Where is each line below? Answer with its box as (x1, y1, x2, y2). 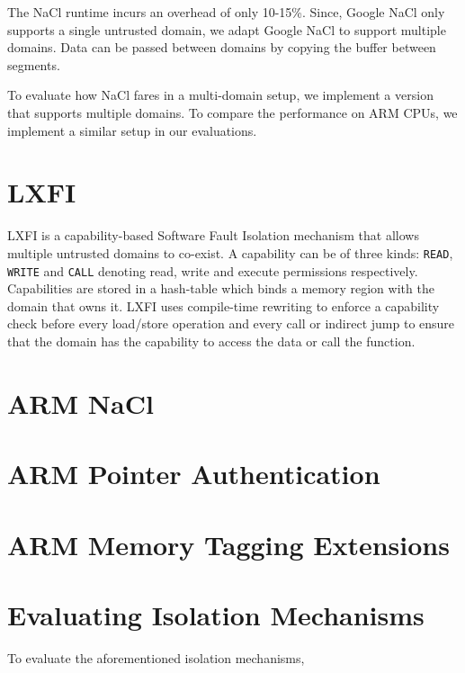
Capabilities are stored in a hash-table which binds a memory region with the (7, 279, 434, 298)
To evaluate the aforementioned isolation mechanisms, (7, 648, 305, 667)
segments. (7, 55, 60, 74)
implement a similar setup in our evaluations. (7, 121, 257, 139)
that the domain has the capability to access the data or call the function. (7, 331, 416, 350)
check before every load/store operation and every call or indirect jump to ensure (7, 314, 455, 333)
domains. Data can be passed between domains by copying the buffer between (7, 38, 436, 57)
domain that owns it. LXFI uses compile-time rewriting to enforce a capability (7, 296, 440, 315)
